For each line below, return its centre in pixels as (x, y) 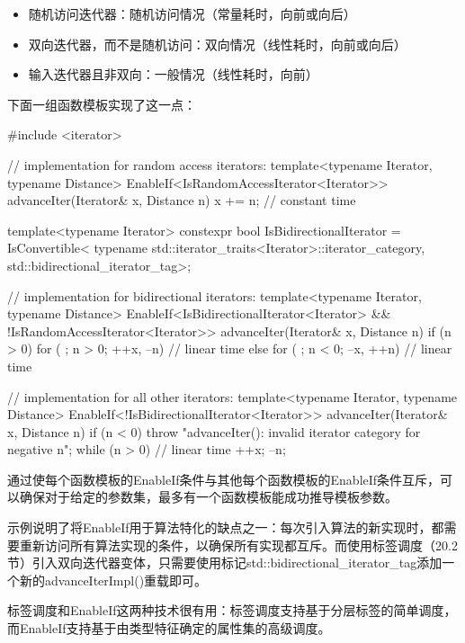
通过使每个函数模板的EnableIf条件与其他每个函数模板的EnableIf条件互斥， (224, 479)
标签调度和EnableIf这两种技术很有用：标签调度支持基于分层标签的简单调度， (232, 610)
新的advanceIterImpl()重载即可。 (113, 580)
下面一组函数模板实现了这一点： (102, 104)
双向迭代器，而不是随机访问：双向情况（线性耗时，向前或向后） (217, 44)
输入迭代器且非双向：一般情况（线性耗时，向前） (173, 74)
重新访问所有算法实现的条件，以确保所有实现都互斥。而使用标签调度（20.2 (238, 545)
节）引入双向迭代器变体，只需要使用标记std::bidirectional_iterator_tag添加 (225, 563)
